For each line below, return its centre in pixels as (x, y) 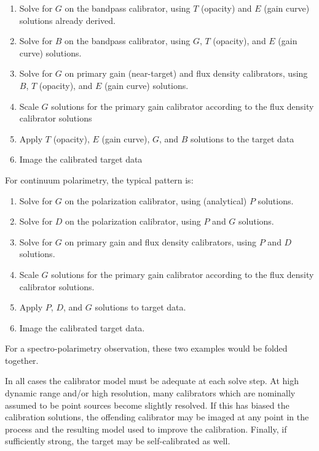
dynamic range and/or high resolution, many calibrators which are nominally (150, 393)
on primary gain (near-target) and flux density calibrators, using (186, 73)
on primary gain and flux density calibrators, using (161, 241)
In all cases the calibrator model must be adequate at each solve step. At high (152, 381)
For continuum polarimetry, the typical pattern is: (99, 179)
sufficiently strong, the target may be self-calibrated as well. (118, 441)
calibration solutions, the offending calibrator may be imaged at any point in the (157, 417)
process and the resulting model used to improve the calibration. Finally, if (146, 429)
